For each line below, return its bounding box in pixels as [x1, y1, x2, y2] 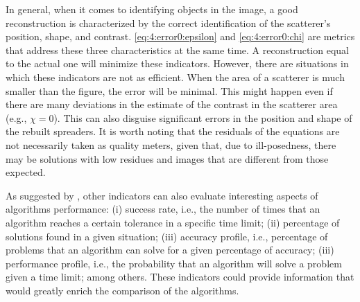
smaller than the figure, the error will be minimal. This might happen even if [6, 83, 333, 98]
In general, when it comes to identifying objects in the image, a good [6, 2, 298, 16]
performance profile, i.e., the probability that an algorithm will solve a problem [6, 256, 342, 270]
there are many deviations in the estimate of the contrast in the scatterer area [6, 97, 338, 112]
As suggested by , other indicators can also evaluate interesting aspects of [6, 188, 318, 202]
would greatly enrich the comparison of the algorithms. [6, 283, 239, 297]
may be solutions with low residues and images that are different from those [6, 151, 329, 166]
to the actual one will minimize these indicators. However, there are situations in [6, 56, 349, 71]
